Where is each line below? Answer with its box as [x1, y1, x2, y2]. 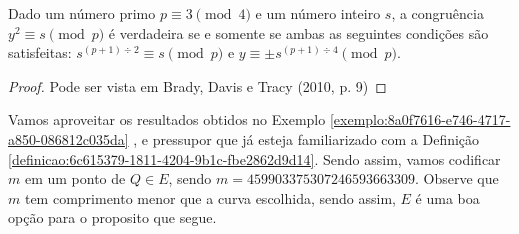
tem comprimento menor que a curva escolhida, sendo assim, [24, 187, 396, 208]
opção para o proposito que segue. [8, 207, 217, 228]
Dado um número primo [8, 3, 156, 23]
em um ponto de [24, 168, 126, 189]
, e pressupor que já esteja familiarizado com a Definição [133, 128, 480, 149]
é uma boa [415, 187, 480, 208]
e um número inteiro [255, 3, 381, 23]
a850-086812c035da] [8, 128, 129, 149]
